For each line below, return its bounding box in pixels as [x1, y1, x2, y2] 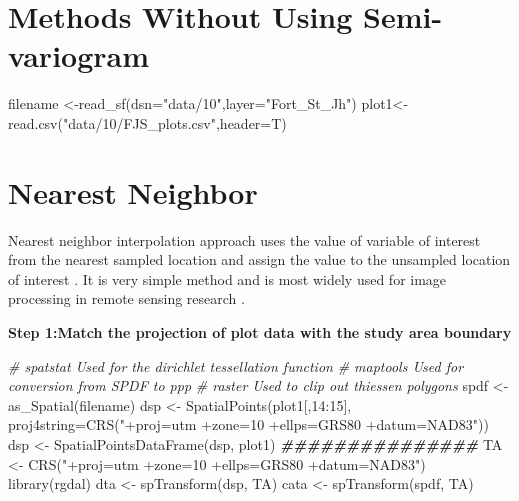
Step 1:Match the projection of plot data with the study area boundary [8, 322, 512, 342]
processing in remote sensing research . [8, 288, 245, 309]
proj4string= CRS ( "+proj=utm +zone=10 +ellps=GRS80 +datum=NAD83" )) [8, 414, 489, 435]
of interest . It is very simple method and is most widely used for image [8, 268, 447, 289]
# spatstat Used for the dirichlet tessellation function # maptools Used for [8, 355, 464, 376]
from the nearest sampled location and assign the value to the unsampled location [8, 249, 511, 270]
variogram [8, 35, 150, 76]
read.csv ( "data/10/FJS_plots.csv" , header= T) [8, 112, 287, 133]
